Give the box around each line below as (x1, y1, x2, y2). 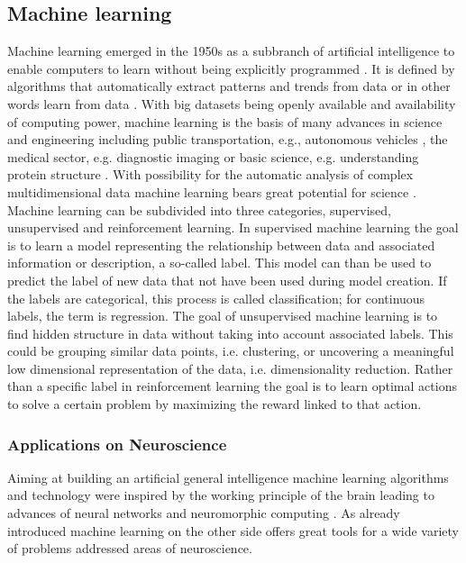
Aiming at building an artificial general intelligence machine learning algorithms (7, 468, 449, 486)
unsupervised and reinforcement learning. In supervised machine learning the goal (7, 218, 459, 237)
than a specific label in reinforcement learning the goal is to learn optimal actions (7, 377, 457, 395)
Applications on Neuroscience (7, 432, 227, 455)
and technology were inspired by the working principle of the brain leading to (7, 486, 434, 504)
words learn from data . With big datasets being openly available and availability (7, 94, 456, 113)
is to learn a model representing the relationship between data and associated (7, 235, 435, 254)
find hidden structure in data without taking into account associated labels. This (7, 323, 453, 342)
